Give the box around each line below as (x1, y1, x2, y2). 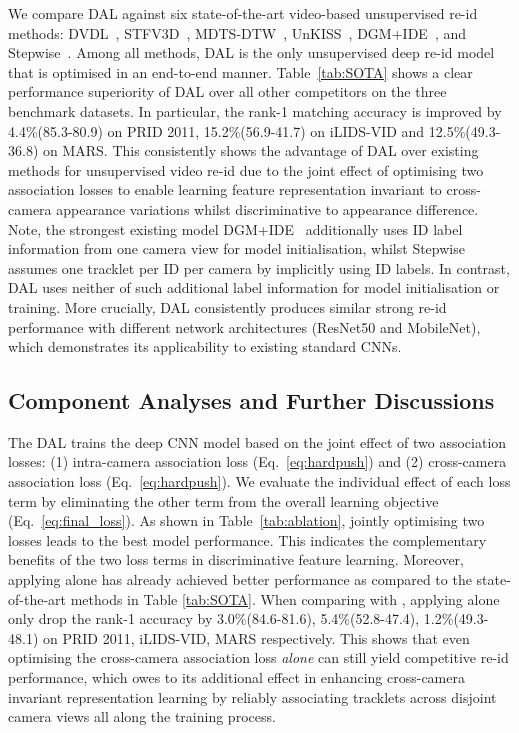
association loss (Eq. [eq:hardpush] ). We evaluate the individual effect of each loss (8, 471, 511, 492)
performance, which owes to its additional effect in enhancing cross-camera (8, 667, 465, 688)
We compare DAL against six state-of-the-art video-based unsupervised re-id (8, 3, 478, 23)
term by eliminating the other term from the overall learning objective (8, 490, 439, 511)
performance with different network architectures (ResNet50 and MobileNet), (8, 316, 481, 337)
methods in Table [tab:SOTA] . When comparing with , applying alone (70, 588, 500, 609)
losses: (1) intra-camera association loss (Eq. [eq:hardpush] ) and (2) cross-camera (8, 451, 507, 472)
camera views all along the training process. (8, 706, 276, 727)
